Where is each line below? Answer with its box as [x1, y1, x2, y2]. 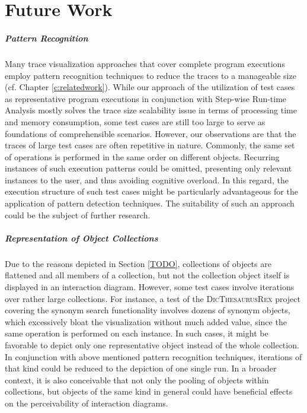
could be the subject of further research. [5, 208, 151, 221]
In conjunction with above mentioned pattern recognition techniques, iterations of [5, 350, 302, 363]
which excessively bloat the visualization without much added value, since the [5, 315, 287, 328]
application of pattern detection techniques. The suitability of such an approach [5, 197, 295, 209]
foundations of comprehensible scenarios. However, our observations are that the [5, 127, 296, 139]
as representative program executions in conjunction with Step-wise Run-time [5, 92, 287, 104]
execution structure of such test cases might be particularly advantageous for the [5, 185, 298, 198]
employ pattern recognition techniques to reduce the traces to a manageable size [5, 69, 296, 81]
